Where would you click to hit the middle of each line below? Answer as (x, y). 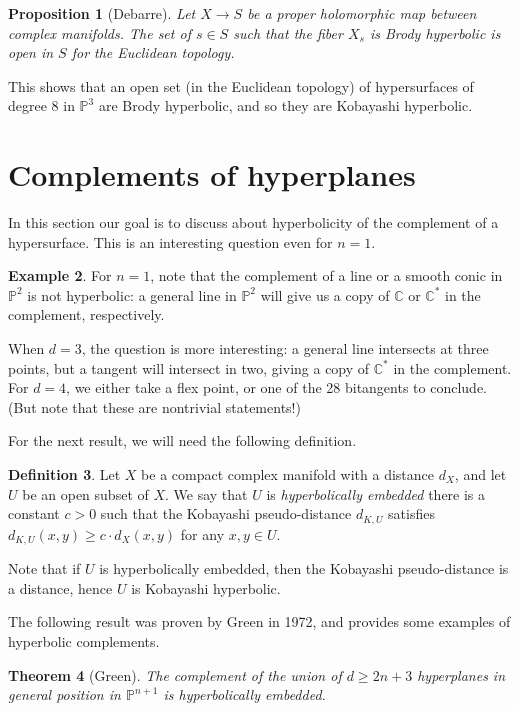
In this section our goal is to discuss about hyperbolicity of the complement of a (253, 222)
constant (34, 513)
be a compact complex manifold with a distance (288, 474)
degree (27, 105)
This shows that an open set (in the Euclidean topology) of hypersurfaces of (241, 85)
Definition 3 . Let (64, 474)
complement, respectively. (86, 314)
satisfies (411, 513)
